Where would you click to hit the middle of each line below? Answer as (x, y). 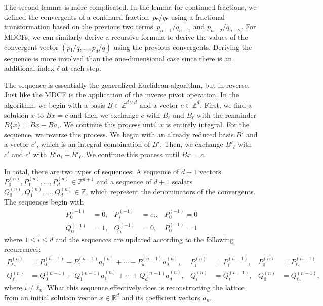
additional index (29, 68)
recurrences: (23, 249)
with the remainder (227, 114)
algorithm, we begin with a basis (55, 104)
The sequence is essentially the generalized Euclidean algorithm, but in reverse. (127, 85)
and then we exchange (104, 114)
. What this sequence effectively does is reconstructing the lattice (144, 287)
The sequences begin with (44, 202)
